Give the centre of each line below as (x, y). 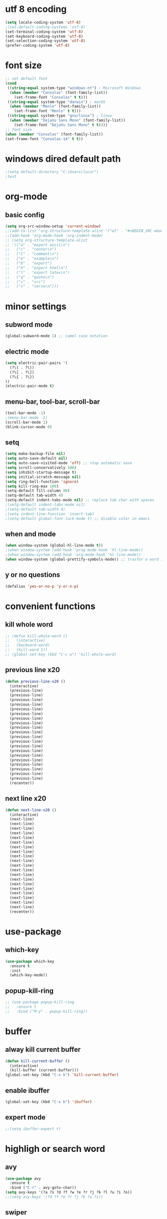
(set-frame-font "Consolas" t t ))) (51, 97)
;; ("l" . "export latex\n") (38, 272)
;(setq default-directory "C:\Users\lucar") (52, 172)
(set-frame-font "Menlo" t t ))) (47, 111)
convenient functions (50, 606)
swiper (16, 1212)
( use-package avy (23, 1178)
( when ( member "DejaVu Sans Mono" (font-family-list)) (68, 120)
